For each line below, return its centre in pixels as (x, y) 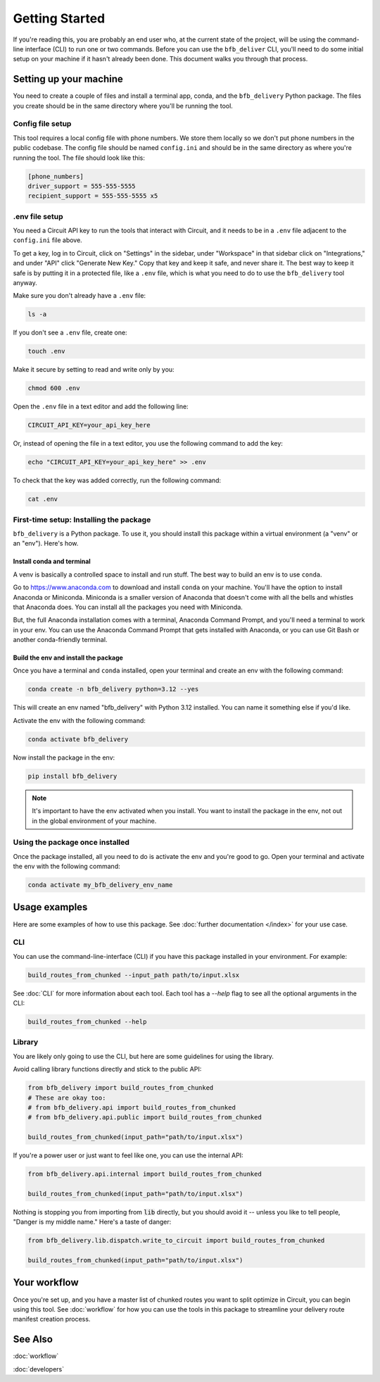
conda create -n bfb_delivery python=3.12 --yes (113, 689)
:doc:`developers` (39, 1369)
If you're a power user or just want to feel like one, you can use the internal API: (128, 1155)
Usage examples (50, 907)
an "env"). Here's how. (46, 544)
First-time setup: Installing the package (82, 520)
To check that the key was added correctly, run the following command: (117, 480)
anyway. (25, 283)
